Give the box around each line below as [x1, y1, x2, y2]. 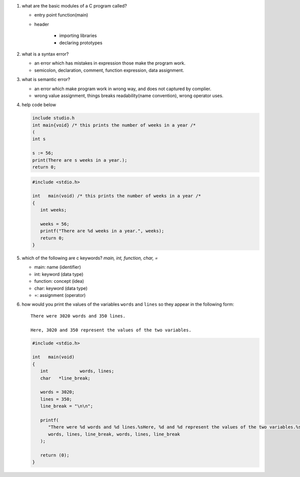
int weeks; [40, 207, 67, 213]
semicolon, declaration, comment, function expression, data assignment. [34, 67, 184, 73]
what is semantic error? [21, 77, 70, 83]
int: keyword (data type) [34, 271, 83, 277]
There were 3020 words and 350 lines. [30, 313, 126, 319]
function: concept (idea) [34, 278, 84, 284]
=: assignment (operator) [34, 292, 86, 298]
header [34, 21, 49, 27]
